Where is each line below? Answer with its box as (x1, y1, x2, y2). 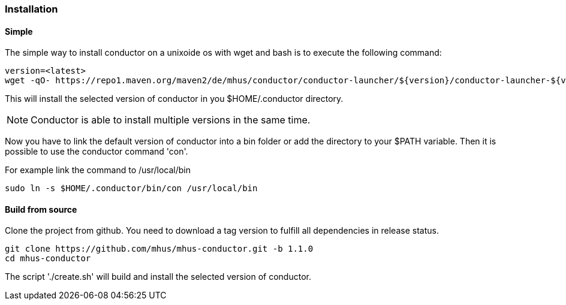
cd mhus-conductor (5, 253, 91, 264)
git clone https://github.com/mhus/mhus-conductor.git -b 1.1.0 (5, 244, 314, 254)
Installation (5, 3, 58, 15)
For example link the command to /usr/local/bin (5, 165, 191, 176)
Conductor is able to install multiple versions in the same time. (31, 114, 311, 126)
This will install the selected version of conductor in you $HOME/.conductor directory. (5, 93, 344, 104)
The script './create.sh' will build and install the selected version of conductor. (5, 271, 311, 282)
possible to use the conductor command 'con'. (5, 146, 188, 157)
